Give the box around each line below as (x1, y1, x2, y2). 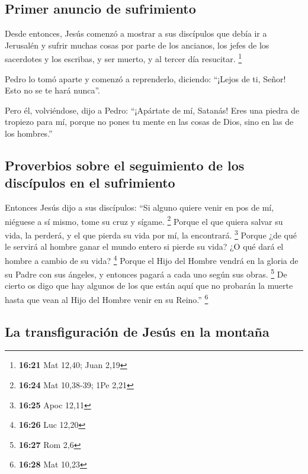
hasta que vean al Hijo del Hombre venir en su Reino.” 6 (5, 291, 208, 305)
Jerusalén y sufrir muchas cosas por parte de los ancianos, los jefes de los (5, 38, 269, 51)
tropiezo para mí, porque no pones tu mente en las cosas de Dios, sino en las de (5, 115, 294, 128)
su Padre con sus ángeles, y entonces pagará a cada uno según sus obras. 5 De (5, 266, 287, 280)
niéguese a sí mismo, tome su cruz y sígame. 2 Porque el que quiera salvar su (5, 213, 283, 227)
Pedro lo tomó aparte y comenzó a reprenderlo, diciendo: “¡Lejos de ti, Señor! (5, 72, 286, 85)
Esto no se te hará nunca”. (5, 84, 100, 96)
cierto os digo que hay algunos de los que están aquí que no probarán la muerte (5, 279, 293, 292)
